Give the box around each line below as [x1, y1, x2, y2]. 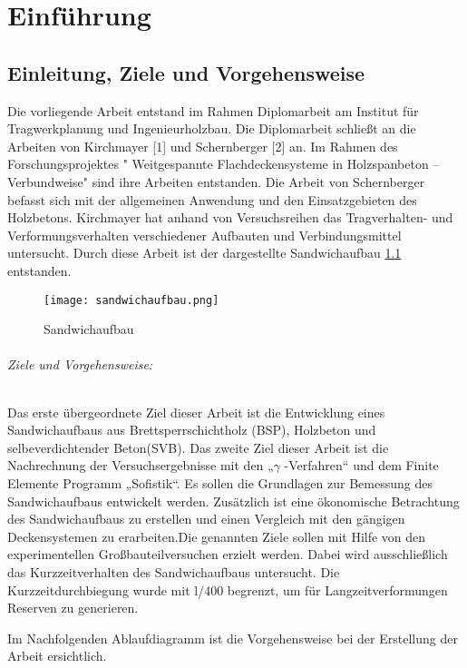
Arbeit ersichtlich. [7, 646, 107, 665]
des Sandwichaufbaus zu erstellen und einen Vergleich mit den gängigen [7, 509, 405, 528]
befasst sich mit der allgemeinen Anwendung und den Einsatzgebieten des [7, 190, 417, 209]
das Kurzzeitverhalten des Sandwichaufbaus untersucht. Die [7, 562, 340, 581]
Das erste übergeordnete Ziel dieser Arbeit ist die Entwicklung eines [7, 402, 385, 421]
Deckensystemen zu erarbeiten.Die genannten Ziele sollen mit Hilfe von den [7, 526, 426, 545]
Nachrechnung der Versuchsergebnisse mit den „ [7, 456, 274, 475]
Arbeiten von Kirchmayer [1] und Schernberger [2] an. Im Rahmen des [7, 136, 398, 155]
